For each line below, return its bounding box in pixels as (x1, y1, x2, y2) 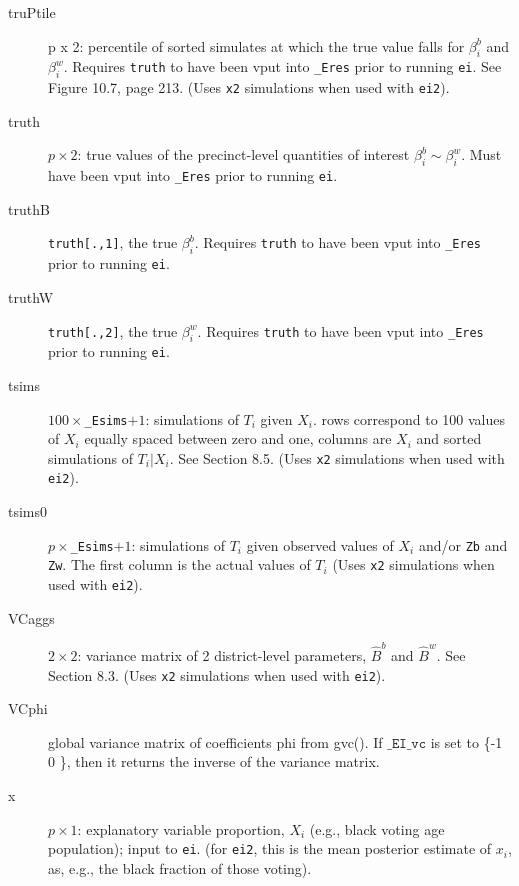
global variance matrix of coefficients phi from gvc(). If (48, 731, 383, 752)
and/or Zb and (418, 534, 508, 555)
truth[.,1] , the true (48, 232, 178, 253)
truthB (8, 198, 50, 219)
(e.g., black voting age (309, 818, 445, 839)
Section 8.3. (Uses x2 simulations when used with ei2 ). (48, 664, 386, 685)
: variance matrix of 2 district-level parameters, (77, 645, 367, 666)
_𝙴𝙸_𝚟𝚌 (387, 736, 427, 751)
